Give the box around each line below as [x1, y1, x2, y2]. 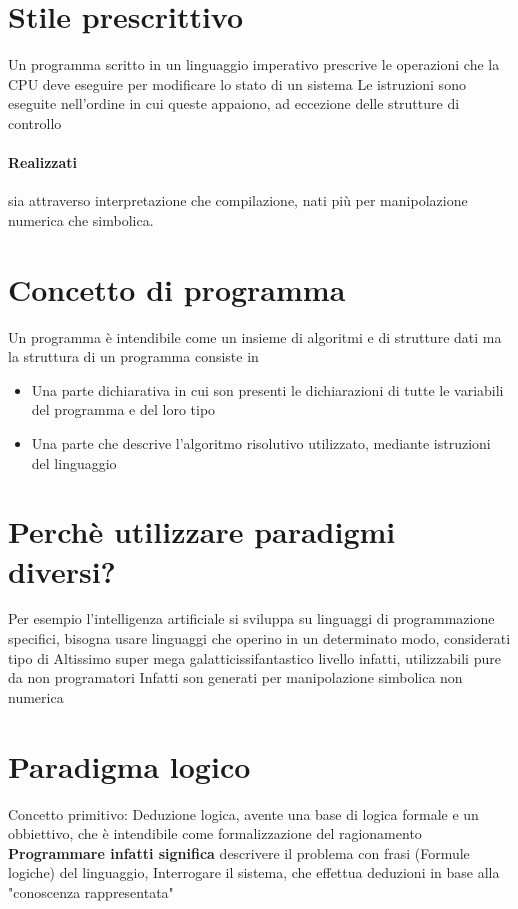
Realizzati [8, 152, 78, 173]
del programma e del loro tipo [31, 399, 216, 420]
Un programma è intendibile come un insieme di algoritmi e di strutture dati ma [8, 326, 502, 347]
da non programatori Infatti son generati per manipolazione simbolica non [8, 667, 463, 688]
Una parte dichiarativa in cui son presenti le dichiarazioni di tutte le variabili [31, 379, 504, 400]
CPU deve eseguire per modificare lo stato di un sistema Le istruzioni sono [8, 73, 466, 94]
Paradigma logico [8, 745, 251, 786]
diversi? [8, 550, 116, 591]
